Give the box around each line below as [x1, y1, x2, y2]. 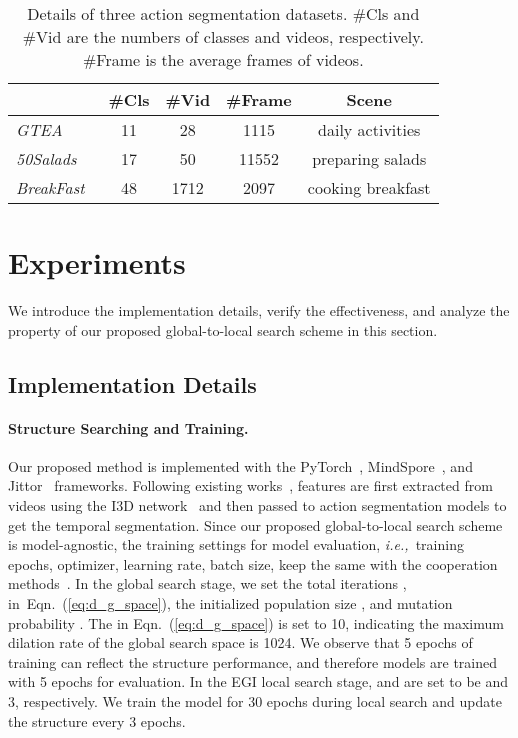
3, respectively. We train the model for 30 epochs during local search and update [8, 691, 502, 712]
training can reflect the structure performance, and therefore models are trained [8, 651, 498, 672]
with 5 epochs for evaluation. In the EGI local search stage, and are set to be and [8, 671, 509, 692]
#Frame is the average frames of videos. [83, 48, 364, 71]
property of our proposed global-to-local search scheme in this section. [8, 319, 438, 340]
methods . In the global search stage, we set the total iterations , [8, 573, 407, 594]
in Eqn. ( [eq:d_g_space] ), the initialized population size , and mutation [8, 593, 453, 614]
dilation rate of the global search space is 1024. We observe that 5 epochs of [8, 632, 473, 653]
